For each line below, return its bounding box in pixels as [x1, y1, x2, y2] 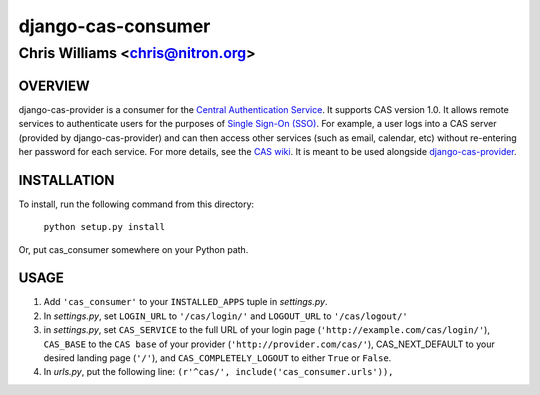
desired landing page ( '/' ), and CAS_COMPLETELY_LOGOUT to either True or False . [43, 352, 392, 364]
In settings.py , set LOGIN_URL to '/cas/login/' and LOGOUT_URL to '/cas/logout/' [43, 310, 409, 322]
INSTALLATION [18, 171, 115, 189]
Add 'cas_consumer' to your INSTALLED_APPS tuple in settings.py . [43, 296, 328, 308]
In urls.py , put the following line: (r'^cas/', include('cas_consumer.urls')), [43, 366, 394, 378]
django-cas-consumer [18, 15, 211, 37]
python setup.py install [43, 221, 165, 233]
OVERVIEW [18, 77, 90, 94]
